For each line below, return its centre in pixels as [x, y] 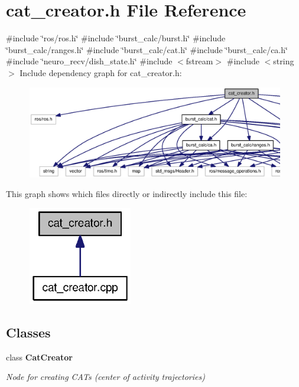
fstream [199, 61]
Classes [28, 332]
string [284, 61]
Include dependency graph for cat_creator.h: [101, 72]
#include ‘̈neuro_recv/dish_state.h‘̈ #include [89, 61]
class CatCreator [39, 357]
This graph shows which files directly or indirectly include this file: [127, 194]
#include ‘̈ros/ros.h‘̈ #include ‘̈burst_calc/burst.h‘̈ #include [116, 38]
